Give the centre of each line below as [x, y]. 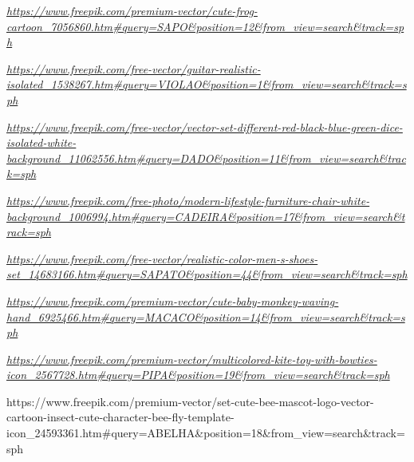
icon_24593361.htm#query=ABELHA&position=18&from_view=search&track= [206, 433]
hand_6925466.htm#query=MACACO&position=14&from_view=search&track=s [206, 316]
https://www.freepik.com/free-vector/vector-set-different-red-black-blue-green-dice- [205, 126]
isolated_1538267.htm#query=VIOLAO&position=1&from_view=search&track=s [207, 84]
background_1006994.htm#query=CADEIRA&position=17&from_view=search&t [206, 216]
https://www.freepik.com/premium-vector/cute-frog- [132, 10]
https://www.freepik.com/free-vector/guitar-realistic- [134, 68]
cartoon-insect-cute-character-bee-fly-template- [120, 417]
